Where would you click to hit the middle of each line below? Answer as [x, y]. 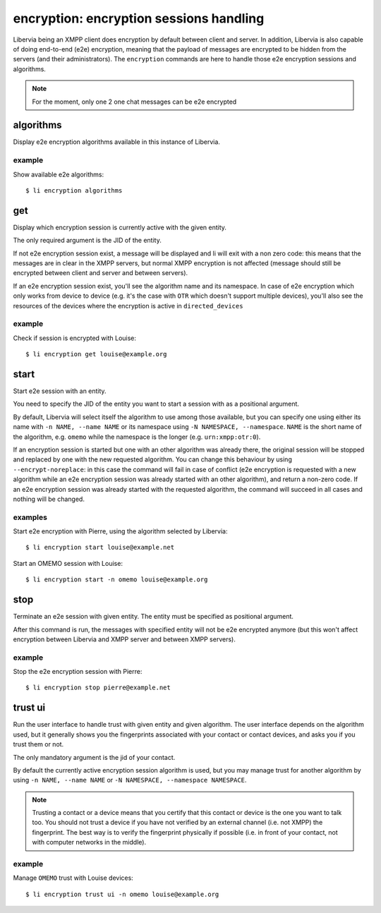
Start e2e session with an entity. [60, 391]
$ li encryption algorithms [74, 190]
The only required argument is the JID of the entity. [87, 241]
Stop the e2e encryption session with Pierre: [78, 672]
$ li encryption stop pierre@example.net [98, 688]
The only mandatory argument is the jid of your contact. [94, 757]
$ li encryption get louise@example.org [96, 354]
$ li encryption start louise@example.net [100, 548]
